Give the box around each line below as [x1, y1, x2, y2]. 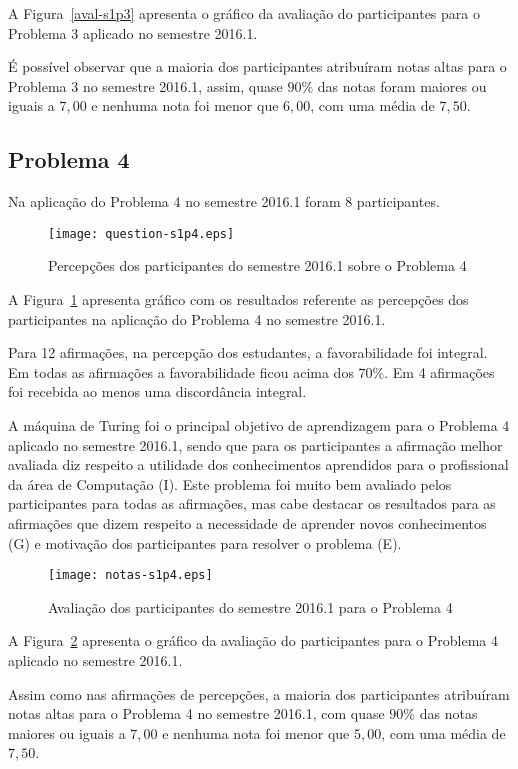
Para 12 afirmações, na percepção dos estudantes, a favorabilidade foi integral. [8, 342, 488, 363]
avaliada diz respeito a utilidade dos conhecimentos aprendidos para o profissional [8, 454, 509, 475]
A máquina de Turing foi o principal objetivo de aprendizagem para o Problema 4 [8, 414, 510, 435]
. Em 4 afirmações [384, 361, 495, 382]
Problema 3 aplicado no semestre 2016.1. [8, 22, 258, 43]
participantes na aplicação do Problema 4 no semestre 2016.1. [8, 308, 386, 329]
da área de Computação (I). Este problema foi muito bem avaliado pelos [8, 473, 452, 494]
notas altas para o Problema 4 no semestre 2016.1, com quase [8, 703, 385, 724]
